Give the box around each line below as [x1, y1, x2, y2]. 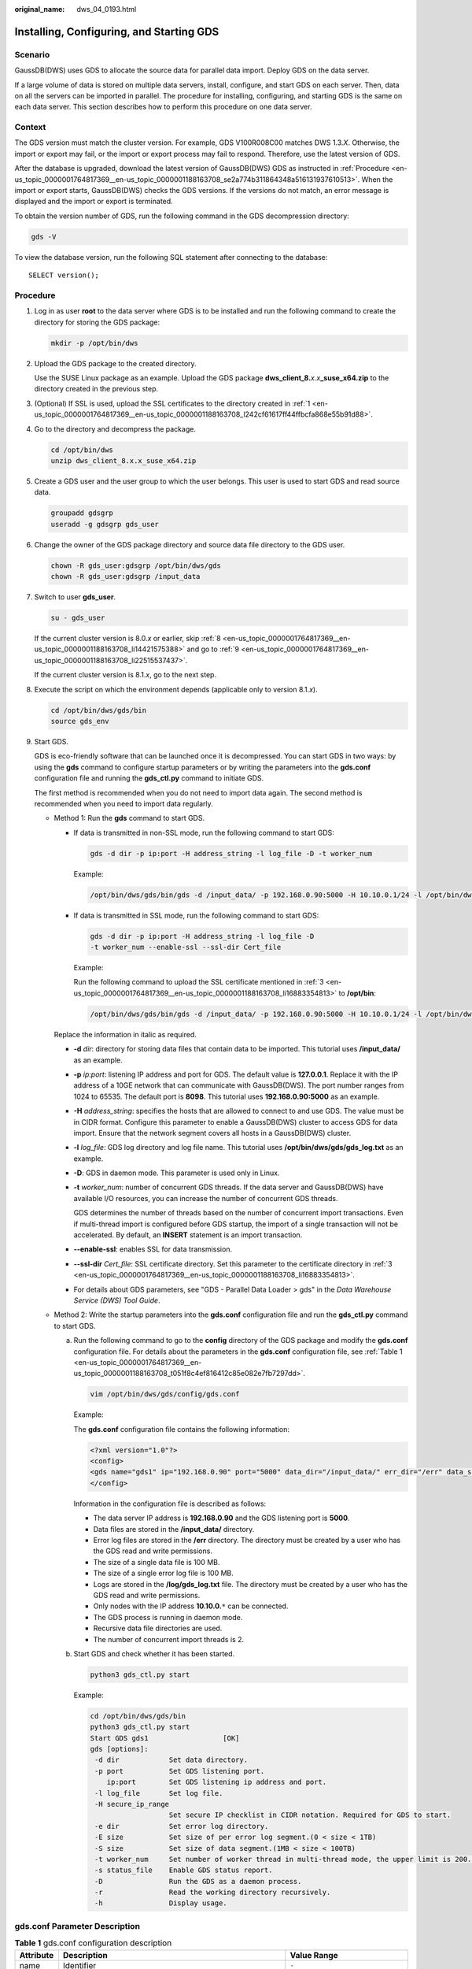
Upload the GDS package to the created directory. [34, 358, 197, 368]
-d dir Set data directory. [94, 1756, 248, 1764]
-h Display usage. [94, 1899, 227, 1908]
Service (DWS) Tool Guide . [73, 1296, 160, 1305]
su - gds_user [50, 614, 105, 622]
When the [361, 174, 393, 184]
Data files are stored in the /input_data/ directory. [93, 1524, 255, 1533]
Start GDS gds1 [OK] [90, 1734, 240, 1742]
